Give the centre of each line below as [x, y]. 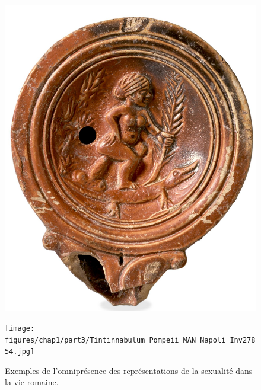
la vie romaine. [32, 382]
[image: [20, 328]
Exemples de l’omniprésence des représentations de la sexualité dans [129, 370]
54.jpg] [20, 352]
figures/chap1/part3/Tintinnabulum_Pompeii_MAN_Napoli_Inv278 [130, 340]
